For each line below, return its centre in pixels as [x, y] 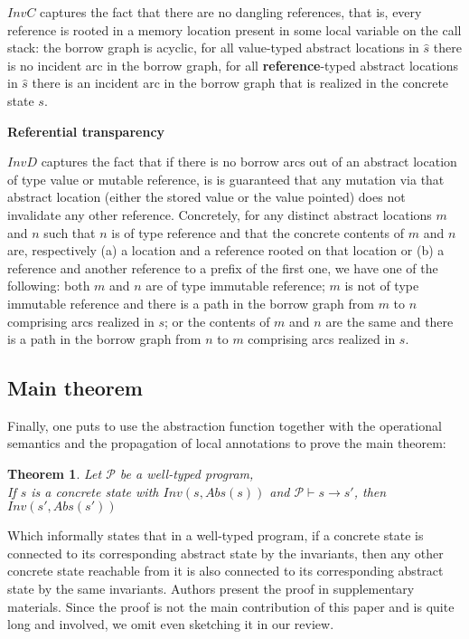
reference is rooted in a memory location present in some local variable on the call [234, 29]
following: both [49, 286]
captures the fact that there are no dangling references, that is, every [231, 12]
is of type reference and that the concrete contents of [258, 232]
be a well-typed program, [187, 474]
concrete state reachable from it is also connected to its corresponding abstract [225, 571]
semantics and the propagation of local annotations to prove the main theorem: [227, 443]
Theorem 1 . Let [55, 474]
